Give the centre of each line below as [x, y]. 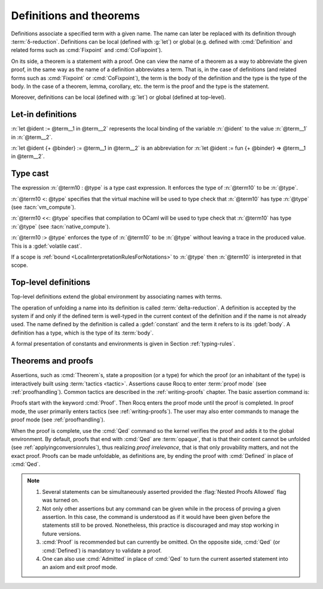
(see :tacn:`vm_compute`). [43, 207]
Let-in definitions [44, 115]
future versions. [62, 533]
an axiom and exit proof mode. [80, 567]
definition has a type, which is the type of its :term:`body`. [82, 333]
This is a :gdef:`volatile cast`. [46, 246]
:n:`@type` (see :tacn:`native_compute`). [61, 226]
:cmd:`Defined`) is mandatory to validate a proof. [102, 550]
